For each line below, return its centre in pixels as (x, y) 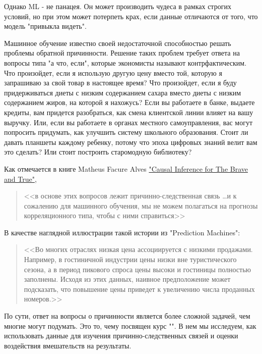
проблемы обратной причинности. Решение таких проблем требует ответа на (122, 53)
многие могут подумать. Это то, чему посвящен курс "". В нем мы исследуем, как (130, 325)
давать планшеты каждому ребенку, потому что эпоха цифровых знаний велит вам (131, 142)
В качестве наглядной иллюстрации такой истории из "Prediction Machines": (122, 232)
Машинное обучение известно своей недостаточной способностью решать (118, 43)
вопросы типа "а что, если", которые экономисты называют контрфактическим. (125, 62)
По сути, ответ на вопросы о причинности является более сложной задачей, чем (127, 316)
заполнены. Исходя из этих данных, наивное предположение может (127, 279)
